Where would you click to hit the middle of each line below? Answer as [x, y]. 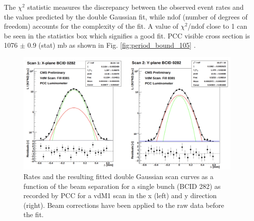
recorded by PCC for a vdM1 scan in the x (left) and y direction [120, 195]
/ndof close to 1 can [218, 26]
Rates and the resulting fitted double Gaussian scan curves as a [119, 176]
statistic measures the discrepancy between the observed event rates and [135, 7]
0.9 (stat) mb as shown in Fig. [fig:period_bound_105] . [112, 45]
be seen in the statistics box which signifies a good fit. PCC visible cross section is [127, 35]
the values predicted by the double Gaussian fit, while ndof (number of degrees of [126, 16]
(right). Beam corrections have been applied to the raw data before [124, 205]
